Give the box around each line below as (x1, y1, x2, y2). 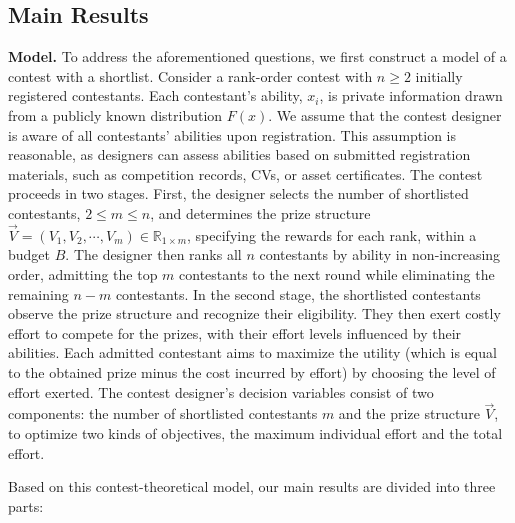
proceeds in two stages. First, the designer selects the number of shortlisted (8, 183, 469, 204)
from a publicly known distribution (8, 104, 223, 125)
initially (415, 65, 463, 86)
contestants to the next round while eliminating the (179, 263, 495, 284)
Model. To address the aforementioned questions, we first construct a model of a (8, 46, 507, 67)
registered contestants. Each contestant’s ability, (8, 85, 303, 106)
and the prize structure (338, 403, 480, 424)
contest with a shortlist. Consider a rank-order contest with (8, 65, 373, 86)
